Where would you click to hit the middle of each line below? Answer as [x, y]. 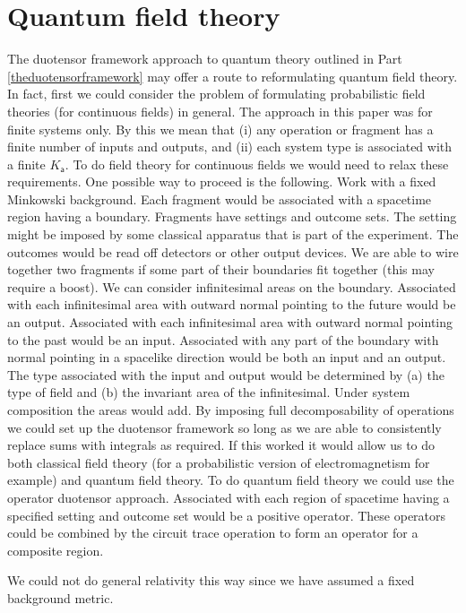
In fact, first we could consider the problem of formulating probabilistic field [216, 94]
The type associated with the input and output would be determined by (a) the [226, 374]
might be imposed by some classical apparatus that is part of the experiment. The [233, 234]
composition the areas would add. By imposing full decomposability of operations [231, 410]
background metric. [60, 597]
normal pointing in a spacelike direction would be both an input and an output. [227, 357]
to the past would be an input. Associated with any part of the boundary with [223, 339]
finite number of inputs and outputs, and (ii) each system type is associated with [230, 147]
